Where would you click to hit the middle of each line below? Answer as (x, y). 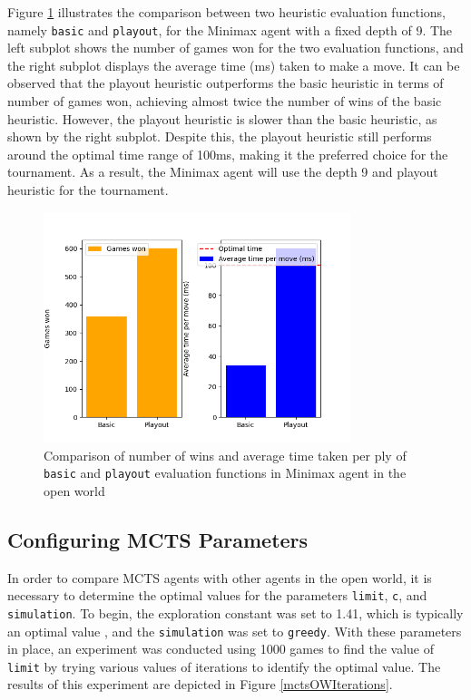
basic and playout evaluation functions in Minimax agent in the (225, 473)
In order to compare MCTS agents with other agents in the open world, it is (220, 577)
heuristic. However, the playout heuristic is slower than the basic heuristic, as (222, 118)
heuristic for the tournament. (88, 190)
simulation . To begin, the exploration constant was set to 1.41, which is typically (235, 612)
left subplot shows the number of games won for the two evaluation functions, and (235, 48)
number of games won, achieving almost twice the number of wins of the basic (225, 101)
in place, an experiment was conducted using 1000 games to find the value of (221, 649)
